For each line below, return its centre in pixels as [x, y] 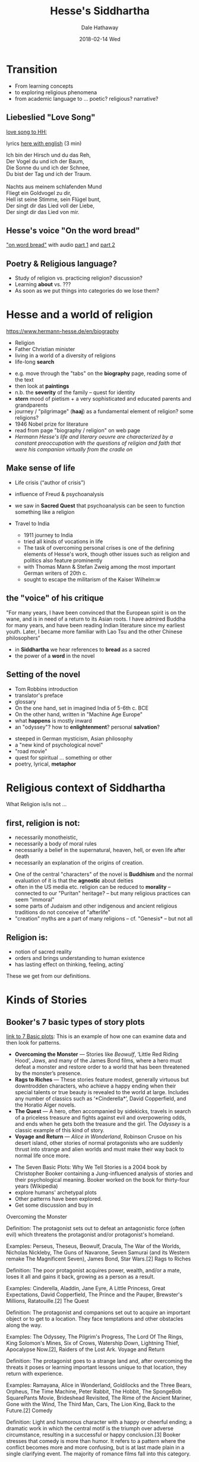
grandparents [31, 405]
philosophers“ [23, 638]
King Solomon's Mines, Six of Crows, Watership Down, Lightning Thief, [93, 1343]
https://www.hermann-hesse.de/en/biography [63, 332]
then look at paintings [42, 386]
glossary [26, 701]
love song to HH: [27, 132]
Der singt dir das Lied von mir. [43, 212]
